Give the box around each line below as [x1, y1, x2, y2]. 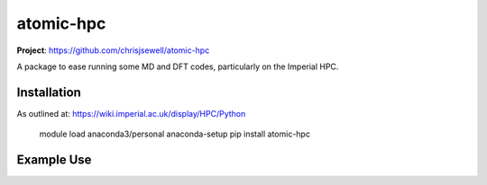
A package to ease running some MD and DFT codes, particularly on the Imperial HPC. [16, 61, 339, 72]
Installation [16, 84, 81, 100]
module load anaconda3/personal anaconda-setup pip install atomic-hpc [39, 128, 311, 139]
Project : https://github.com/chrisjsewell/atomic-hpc [16, 45, 210, 56]
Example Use [16, 153, 92, 168]
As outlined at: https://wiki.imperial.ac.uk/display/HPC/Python [16, 108, 246, 119]
